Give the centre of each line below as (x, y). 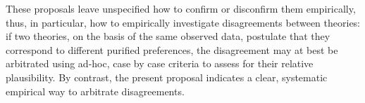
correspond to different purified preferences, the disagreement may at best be (172, 49)
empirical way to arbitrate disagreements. (95, 91)
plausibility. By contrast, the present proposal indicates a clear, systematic (167, 77)
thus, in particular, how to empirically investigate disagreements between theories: (183, 22)
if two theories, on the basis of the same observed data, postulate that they (168, 36)
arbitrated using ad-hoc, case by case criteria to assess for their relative (160, 63)
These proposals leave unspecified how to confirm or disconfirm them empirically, (181, 8)
